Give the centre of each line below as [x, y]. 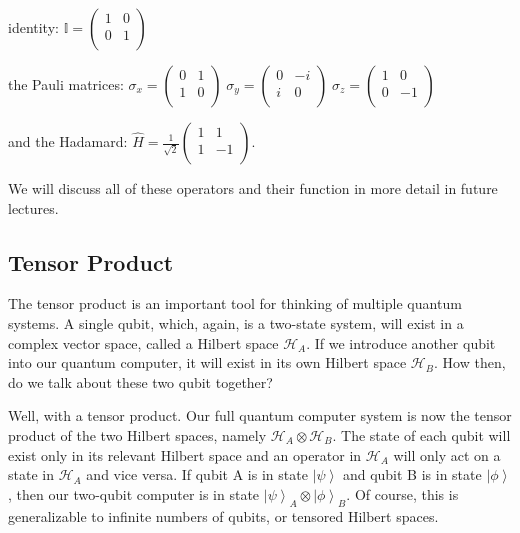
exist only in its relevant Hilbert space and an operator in [185, 454]
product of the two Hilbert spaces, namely [137, 434]
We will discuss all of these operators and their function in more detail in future [253, 188]
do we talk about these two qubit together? [140, 381]
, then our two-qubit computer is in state [134, 493]
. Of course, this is [402, 493]
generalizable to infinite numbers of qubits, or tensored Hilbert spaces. [223, 515]
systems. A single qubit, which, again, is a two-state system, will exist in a [236, 322]
